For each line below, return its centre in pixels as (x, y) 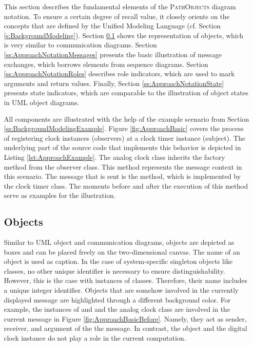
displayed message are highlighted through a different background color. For (117, 299)
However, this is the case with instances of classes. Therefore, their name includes (126, 280)
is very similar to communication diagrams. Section (80, 45)
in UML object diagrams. (42, 102)
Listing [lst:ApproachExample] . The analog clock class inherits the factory (115, 157)
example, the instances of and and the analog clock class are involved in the (117, 309)
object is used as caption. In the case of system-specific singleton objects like (118, 261)
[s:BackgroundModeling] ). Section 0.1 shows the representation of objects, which (124, 35)
